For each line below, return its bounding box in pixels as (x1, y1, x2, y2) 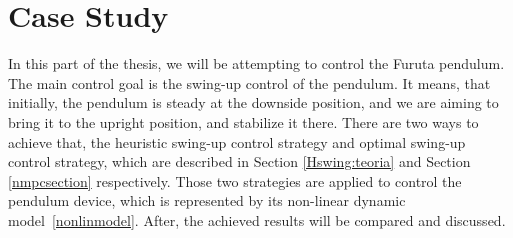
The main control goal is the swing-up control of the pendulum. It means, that (8, 72, 491, 93)
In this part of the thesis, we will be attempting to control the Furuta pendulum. (8, 53, 505, 74)
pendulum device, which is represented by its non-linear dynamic (8, 190, 406, 211)
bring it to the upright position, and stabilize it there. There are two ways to (8, 111, 479, 132)
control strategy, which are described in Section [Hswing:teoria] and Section (8, 151, 471, 172)
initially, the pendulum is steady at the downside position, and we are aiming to (8, 92, 499, 113)
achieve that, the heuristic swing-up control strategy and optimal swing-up (8, 131, 466, 152)
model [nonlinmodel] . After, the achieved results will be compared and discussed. (8, 209, 506, 230)
